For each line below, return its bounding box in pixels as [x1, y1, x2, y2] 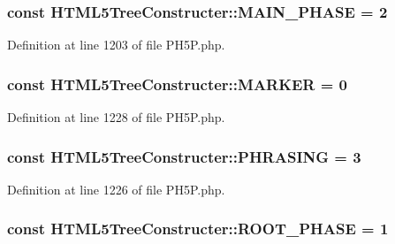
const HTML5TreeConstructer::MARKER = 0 [7, 72, 348, 95]
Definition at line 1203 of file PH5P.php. [7, 35, 225, 54]
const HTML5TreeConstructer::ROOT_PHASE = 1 [7, 217, 389, 240]
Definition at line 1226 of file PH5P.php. [7, 179, 225, 198]
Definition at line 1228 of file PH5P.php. [7, 108, 225, 126]
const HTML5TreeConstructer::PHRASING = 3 [7, 145, 361, 167]
